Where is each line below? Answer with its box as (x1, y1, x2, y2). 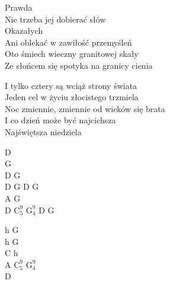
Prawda (5, 1, 33, 13)
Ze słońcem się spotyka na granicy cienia (5, 59, 153, 71)
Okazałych (5, 24, 43, 37)
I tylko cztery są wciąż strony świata (5, 79, 137, 91)
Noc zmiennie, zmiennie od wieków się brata (5, 102, 165, 114)
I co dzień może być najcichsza (5, 114, 116, 126)
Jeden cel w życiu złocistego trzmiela (5, 91, 139, 103)
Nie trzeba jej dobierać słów (5, 12, 106, 25)
